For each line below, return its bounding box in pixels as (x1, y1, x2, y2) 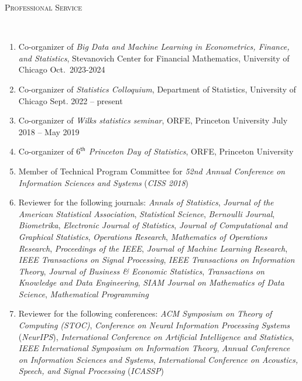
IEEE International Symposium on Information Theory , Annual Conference (18, 342, 290, 354)
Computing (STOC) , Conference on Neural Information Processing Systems (18, 319, 290, 331)
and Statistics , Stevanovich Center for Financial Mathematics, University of (18, 52, 290, 64)
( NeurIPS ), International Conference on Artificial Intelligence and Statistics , (18, 330, 294, 342)
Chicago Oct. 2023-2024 (18, 63, 105, 75)
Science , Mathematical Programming (18, 287, 149, 300)
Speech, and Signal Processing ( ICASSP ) (18, 365, 164, 377)
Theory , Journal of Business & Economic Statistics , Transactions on (18, 265, 265, 277)
